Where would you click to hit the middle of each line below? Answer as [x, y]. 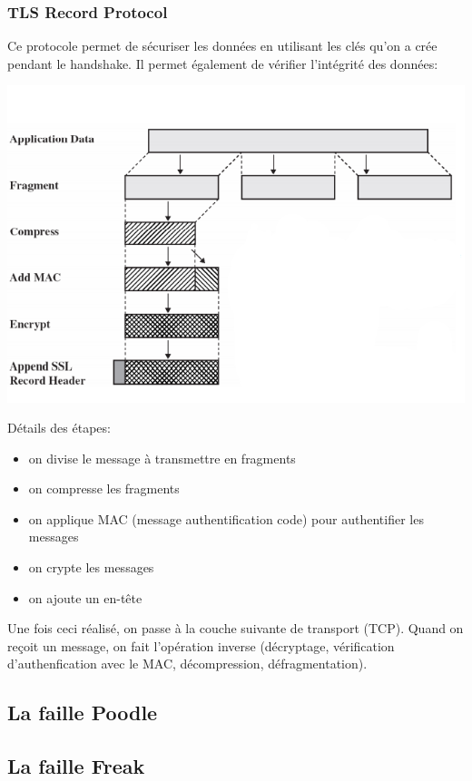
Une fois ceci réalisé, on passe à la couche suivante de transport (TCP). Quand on [236, 628]
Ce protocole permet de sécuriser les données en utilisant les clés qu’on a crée [222, 46]
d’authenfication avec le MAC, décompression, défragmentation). [187, 664]
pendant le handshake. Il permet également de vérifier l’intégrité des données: [223, 63]
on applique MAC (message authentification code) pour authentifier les [226, 518]
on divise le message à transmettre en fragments [162, 458]
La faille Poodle [83, 713]
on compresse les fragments [104, 488]
